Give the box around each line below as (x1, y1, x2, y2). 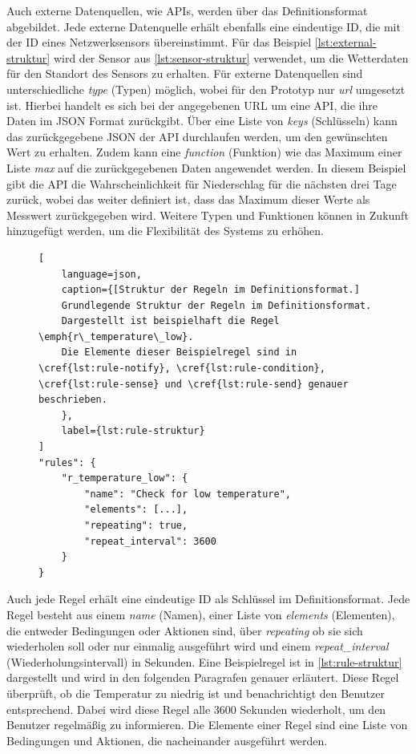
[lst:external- (314, 34, 377, 51)
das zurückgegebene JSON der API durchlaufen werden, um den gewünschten (6, 128, 388, 144)
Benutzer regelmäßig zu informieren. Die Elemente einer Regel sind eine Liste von (6, 716, 408, 733)
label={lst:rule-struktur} (61, 425, 205, 437)
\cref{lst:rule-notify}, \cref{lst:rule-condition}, (38, 363, 325, 375)
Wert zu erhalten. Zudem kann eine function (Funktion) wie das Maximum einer (6, 144, 402, 160)
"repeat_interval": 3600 (84, 535, 216, 547)
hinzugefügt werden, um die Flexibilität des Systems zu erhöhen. (6, 222, 325, 239)
